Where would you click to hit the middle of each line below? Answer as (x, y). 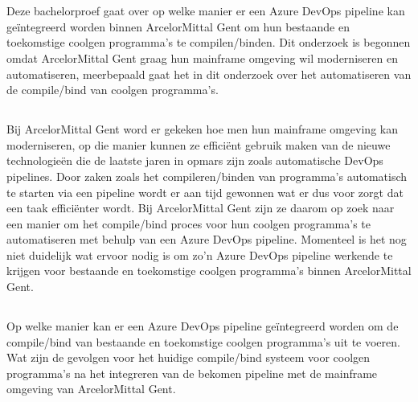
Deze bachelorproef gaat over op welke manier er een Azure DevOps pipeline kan (206, 11)
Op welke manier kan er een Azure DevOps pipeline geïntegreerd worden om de (203, 326)
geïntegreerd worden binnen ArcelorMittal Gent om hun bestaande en (178, 26)
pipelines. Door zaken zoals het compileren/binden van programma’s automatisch (207, 176)
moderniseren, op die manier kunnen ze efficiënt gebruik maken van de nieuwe (199, 144)
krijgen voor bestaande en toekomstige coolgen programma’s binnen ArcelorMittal (209, 271)
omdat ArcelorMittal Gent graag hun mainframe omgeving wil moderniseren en (202, 57)
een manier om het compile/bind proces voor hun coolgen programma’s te (189, 223)
